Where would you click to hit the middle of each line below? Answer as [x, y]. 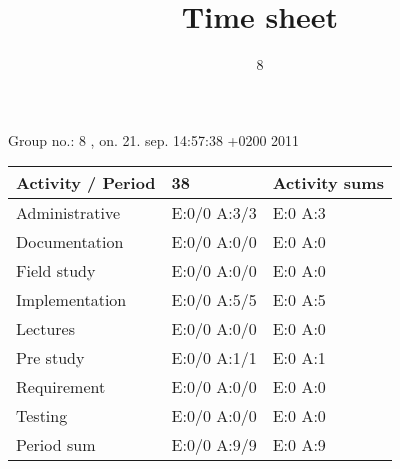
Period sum [56, 445]
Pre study [50, 358]
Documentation [70, 242]
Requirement [61, 387]
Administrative [68, 213]
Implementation [71, 300]
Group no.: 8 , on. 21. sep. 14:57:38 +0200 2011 [154, 139]
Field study [56, 271]
